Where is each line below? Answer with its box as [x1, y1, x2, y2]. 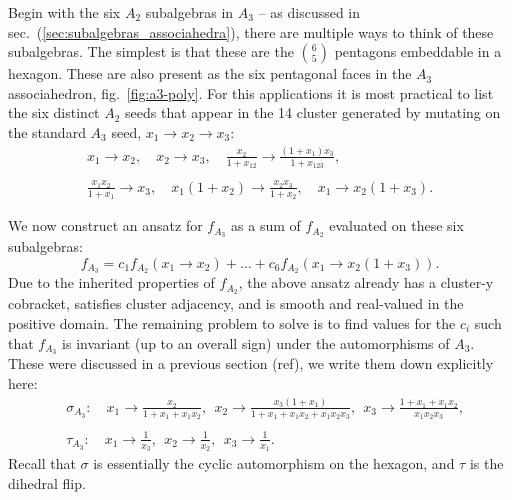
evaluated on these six [329, 215, 464, 236]
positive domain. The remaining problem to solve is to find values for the [8, 312, 456, 333]
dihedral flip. [8, 472, 86, 493]
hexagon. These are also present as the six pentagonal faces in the [8, 63, 412, 84]
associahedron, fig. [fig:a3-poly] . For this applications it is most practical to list [8, 82, 494, 103]
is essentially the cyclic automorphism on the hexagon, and [93, 452, 455, 473]
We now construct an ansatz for [8, 215, 203, 236]
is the [469, 452, 504, 473]
